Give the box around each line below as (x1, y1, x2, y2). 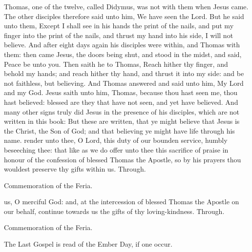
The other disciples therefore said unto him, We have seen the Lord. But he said (4, 11, 244, 21)
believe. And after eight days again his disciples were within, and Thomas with (4, 39, 240, 50)
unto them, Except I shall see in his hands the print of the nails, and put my (4, 20, 234, 31)
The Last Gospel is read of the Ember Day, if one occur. (4, 239, 172, 249)
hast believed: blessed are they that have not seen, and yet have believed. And (4, 97, 238, 107)
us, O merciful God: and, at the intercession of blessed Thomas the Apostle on (4, 196, 239, 207)
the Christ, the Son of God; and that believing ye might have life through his (4, 125, 235, 136)
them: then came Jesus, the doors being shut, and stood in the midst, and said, (4, 49, 242, 59)
